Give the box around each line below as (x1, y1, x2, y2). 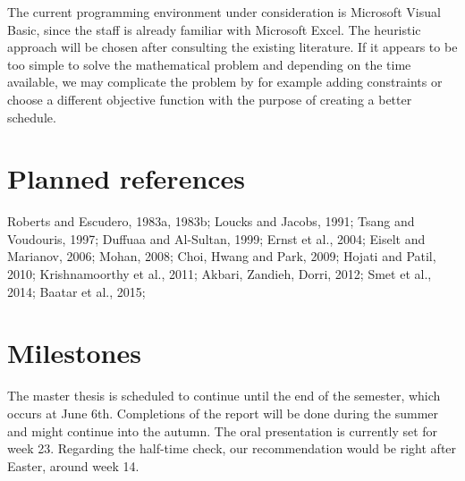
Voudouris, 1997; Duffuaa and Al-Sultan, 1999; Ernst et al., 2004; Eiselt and (7, 229, 426, 248)
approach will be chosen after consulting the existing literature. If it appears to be (7, 38, 458, 56)
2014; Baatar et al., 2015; (7, 282, 146, 300)
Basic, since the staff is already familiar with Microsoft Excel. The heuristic (7, 20, 421, 38)
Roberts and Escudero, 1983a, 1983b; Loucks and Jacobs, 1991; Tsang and (7, 212, 415, 231)
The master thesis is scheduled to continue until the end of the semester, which (7, 386, 441, 405)
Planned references (7, 160, 246, 197)
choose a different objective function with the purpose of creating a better (7, 89, 412, 108)
